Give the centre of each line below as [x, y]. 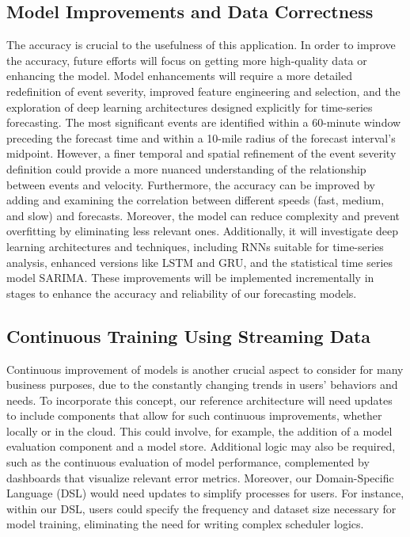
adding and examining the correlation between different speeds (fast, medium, [196, 200]
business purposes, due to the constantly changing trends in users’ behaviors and [202, 385]
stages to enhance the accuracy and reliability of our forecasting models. [182, 293]
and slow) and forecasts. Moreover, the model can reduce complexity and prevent [203, 215]
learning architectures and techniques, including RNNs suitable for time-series [195, 246]
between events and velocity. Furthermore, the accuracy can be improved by [191, 184]
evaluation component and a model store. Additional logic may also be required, [201, 446]
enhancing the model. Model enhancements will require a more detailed [179, 76]
